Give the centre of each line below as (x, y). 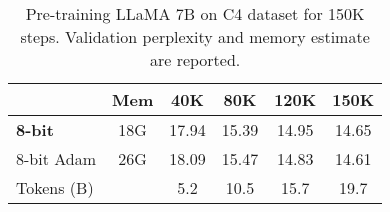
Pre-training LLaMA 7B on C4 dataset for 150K (195, 13)
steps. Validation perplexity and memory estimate (195, 36)
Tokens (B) (55, 187)
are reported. (195, 59)
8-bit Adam (56, 158)
